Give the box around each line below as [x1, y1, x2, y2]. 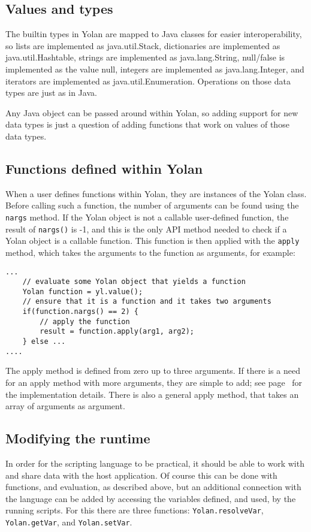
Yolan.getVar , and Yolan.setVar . [5, 516, 132, 528]
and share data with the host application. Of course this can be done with [5, 468, 277, 481]
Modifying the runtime [5, 429, 150, 448]
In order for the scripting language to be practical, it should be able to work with [5, 457, 304, 469]
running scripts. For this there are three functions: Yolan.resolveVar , [5, 504, 264, 516]
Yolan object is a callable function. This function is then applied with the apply [5, 234, 300, 247]
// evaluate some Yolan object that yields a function [22, 277, 246, 286]
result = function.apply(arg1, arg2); [40, 327, 194, 336]
